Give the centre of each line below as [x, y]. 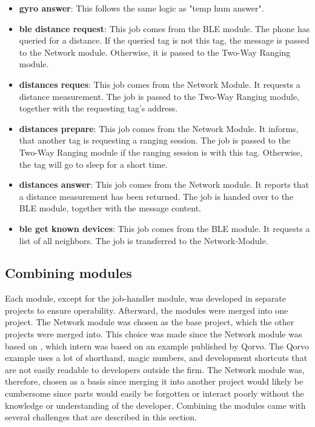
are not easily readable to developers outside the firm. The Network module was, [155, 369]
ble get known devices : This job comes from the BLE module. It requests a [164, 228]
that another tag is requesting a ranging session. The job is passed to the [154, 140]
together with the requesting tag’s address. [98, 108]
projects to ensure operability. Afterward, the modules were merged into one [147, 310]
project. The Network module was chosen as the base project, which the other [150, 322]
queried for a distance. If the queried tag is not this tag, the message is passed [164, 40]
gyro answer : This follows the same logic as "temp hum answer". [141, 8]
